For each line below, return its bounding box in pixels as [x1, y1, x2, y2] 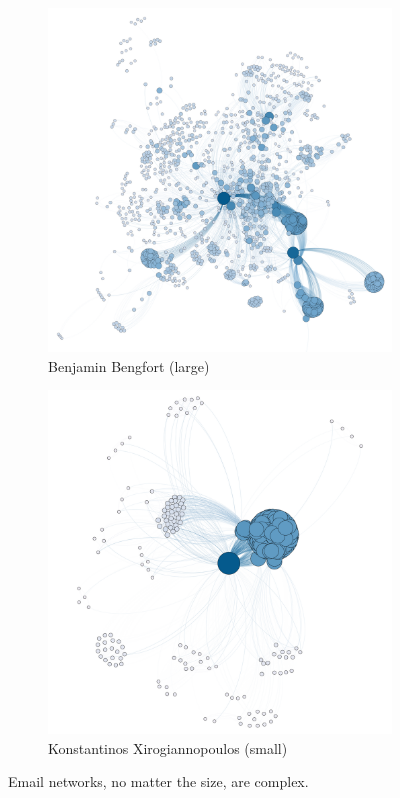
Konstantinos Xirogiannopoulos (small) [48, 737, 288, 758]
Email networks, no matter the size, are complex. [8, 771, 309, 792]
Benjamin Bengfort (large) [48, 355, 210, 376]
